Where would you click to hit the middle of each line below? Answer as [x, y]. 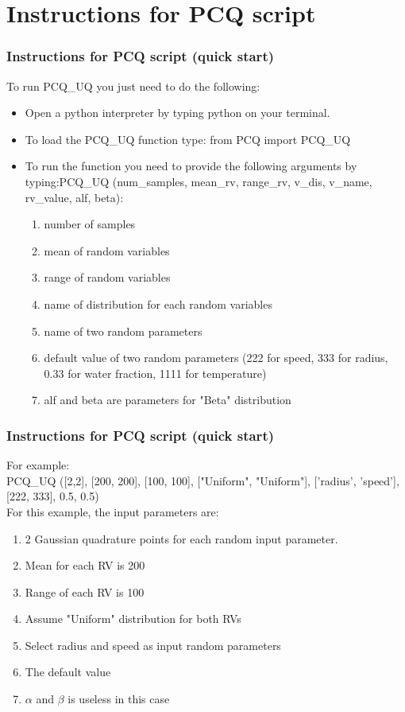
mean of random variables [107, 250]
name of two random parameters [123, 331]
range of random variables [107, 277]
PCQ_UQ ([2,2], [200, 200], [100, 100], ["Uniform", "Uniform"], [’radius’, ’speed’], [203, 480]
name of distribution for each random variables [158, 303]
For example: [38, 465]
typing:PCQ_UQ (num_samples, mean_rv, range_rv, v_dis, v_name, [199, 181]
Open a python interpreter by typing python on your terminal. [177, 113]
